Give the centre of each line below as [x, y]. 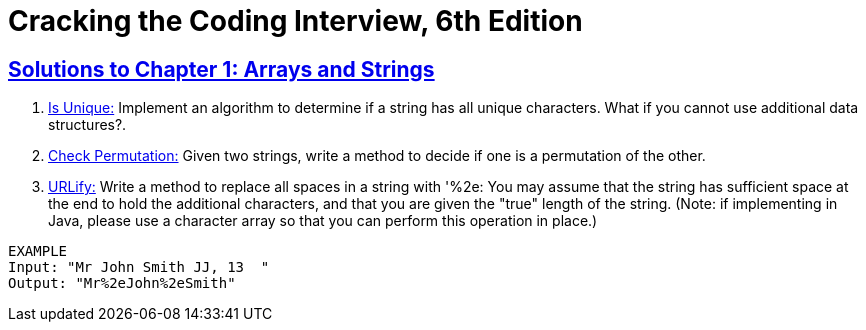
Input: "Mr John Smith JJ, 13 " [139, 267]
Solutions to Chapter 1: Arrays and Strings [221, 69]
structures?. [87, 125]
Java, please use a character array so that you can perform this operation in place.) [323, 221]
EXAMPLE [38, 251]
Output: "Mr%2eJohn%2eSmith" [122, 283]
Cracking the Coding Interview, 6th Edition [295, 21]
